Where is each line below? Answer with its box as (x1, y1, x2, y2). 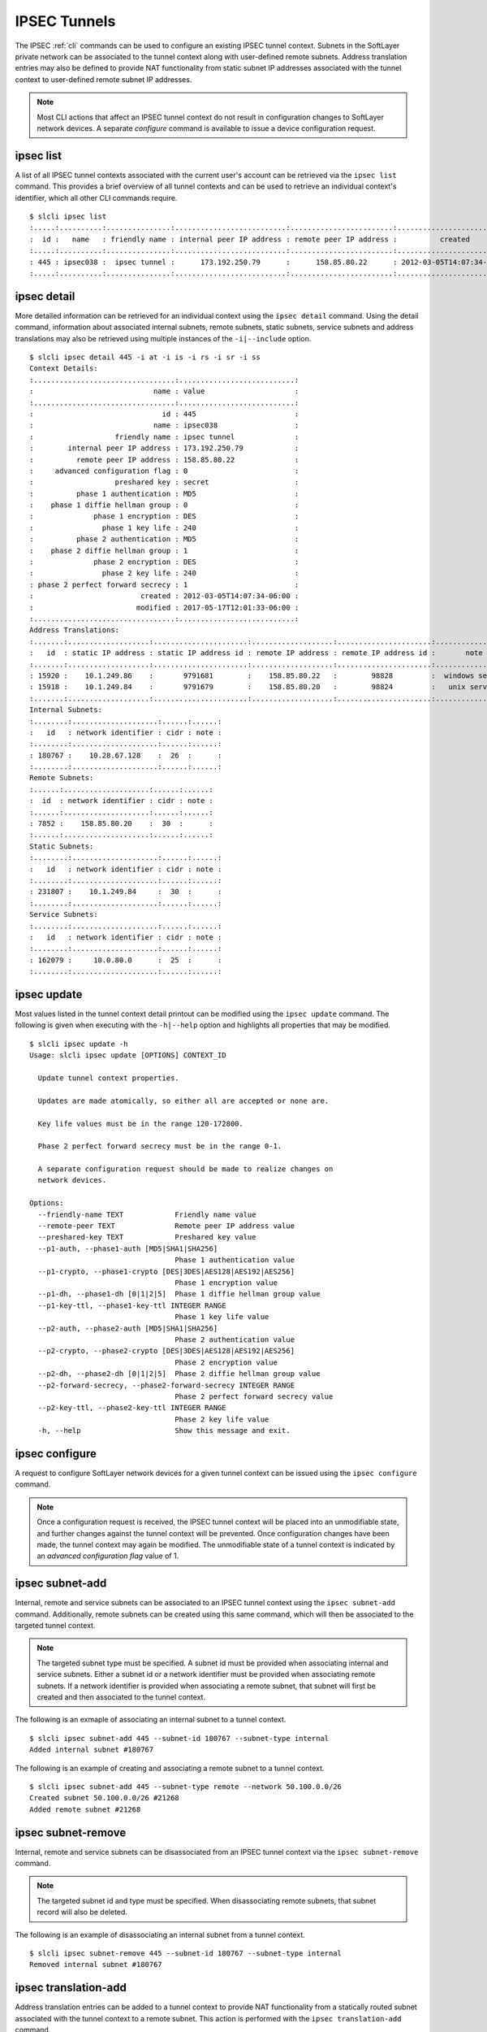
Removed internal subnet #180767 (29, 1960, 162, 1969)
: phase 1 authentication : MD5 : (29, 488, 300, 498)
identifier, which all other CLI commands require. (15, 193, 178, 202)
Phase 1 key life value (175, 1313, 269, 1322)
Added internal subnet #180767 (29, 1745, 154, 1755)
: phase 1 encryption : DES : (29, 512, 300, 521)
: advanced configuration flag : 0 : (29, 466, 300, 475)
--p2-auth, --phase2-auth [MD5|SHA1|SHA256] (37, 1323, 218, 1333)
